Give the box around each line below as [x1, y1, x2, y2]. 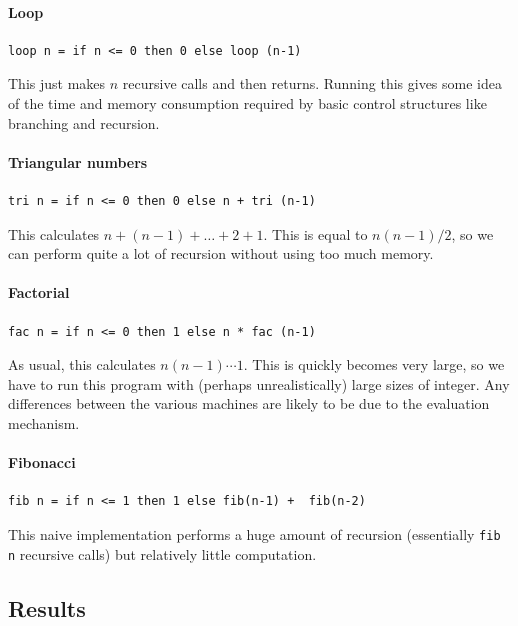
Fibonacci [8, 452, 76, 473]
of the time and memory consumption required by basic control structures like [8, 92, 487, 113]
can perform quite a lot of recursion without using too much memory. [8, 243, 434, 264]
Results [8, 592, 86, 623]
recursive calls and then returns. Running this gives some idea [122, 73, 502, 94]
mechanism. [8, 412, 80, 433]
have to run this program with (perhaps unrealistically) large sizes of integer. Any [8, 373, 510, 394]
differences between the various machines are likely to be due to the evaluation [8, 393, 490, 414]
